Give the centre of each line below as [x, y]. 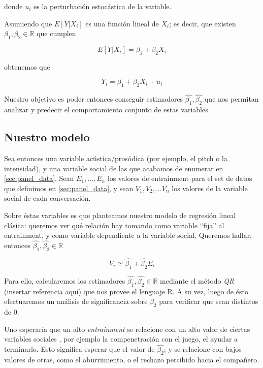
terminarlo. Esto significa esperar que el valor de [79, 349]
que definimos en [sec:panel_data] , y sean [69, 188]
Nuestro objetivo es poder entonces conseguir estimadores [94, 99]
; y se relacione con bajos [203, 349]
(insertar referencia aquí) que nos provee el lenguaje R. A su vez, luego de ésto [126, 291]
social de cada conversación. [47, 198]
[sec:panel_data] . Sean [39, 178]
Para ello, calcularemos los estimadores [65, 280]
